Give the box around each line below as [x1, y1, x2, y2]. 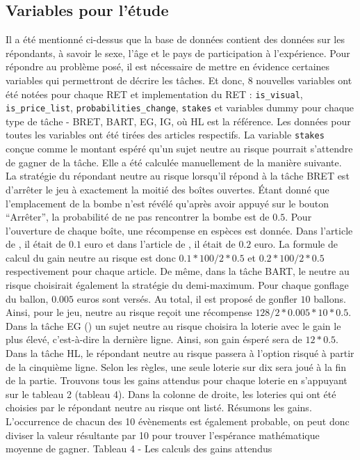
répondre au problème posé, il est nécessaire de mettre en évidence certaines [6, 59, 330, 74]
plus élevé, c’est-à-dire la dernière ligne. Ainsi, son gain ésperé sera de [6, 332, 302, 347]
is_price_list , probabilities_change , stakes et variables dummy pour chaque [6, 100, 354, 115]
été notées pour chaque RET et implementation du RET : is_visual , [6, 86, 303, 101]
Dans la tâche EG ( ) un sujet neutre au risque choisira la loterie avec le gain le [6, 318, 341, 333]
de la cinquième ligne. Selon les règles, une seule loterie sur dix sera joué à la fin [6, 359, 347, 374]
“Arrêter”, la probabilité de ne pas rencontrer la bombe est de [6, 209, 270, 224]
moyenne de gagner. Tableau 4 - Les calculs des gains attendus [6, 441, 272, 456]
